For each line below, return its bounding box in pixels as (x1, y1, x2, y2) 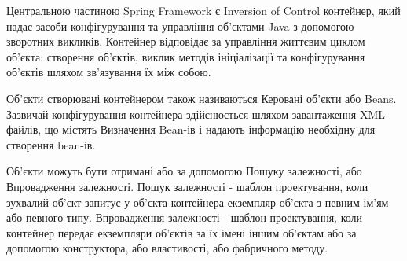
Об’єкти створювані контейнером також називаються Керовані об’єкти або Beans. (6, 90, 397, 106)
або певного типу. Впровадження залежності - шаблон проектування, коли (6, 209, 363, 226)
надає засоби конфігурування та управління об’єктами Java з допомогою (6, 17, 354, 34)
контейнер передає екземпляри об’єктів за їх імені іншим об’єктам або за (6, 224, 357, 241)
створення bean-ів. (6, 136, 96, 153)
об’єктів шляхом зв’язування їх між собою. (6, 64, 211, 80)
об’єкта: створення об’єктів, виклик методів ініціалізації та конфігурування (6, 48, 365, 64)
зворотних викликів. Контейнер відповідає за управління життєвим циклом (6, 33, 365, 50)
